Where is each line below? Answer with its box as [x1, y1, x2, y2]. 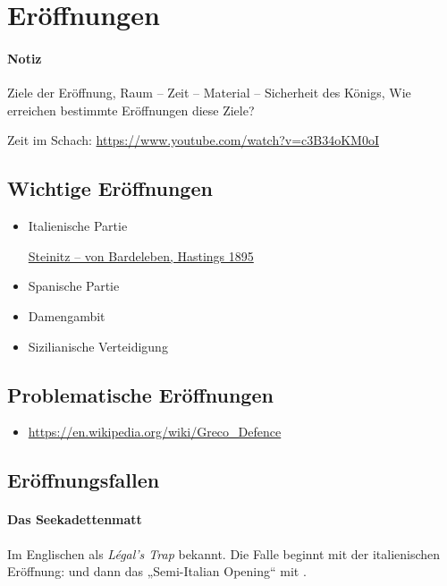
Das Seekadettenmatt [7, 510, 142, 529]
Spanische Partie [28, 276, 120, 295]
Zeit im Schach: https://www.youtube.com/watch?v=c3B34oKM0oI [7, 131, 379, 149]
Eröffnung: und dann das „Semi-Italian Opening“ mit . [7, 562, 307, 581]
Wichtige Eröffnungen [7, 174, 213, 202]
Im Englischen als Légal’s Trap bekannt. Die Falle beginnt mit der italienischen [7, 544, 441, 563]
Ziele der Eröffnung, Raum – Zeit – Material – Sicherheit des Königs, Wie [7, 83, 411, 102]
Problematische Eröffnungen [7, 380, 274, 408]
